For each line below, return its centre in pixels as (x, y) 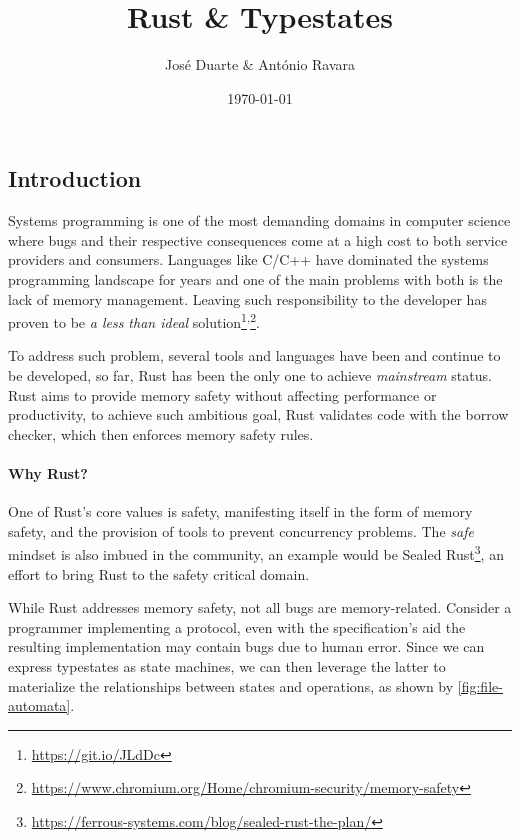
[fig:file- (480, 685)
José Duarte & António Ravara (260, 64)
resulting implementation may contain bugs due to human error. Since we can (246, 646)
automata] (39, 705)
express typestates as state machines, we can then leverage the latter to (227, 665)
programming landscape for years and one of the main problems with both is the (255, 278)
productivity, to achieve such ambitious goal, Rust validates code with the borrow (258, 414)
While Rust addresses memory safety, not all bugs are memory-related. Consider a (260, 607)
